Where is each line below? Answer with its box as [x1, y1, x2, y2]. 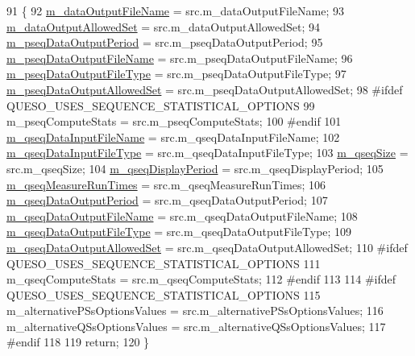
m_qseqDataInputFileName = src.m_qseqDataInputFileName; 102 [6, 128, 340, 145]
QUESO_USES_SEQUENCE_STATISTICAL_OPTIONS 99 [6, 97, 315, 114]
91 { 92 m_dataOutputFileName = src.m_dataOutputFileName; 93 [6, 2, 344, 19]
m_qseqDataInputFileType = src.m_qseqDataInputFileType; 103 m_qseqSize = [6, 144, 409, 161]
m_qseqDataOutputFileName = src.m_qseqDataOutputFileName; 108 [6, 207, 358, 224]
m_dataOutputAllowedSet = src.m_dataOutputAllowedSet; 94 [6, 18, 321, 35]
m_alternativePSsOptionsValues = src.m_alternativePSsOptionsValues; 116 [6, 302, 384, 319]
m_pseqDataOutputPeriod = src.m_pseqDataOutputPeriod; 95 [6, 34, 323, 51]
